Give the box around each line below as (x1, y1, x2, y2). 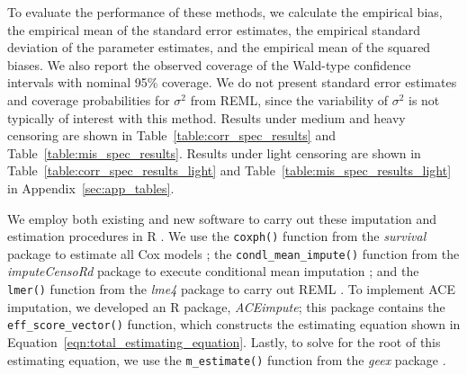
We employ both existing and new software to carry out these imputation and (7, 209, 437, 228)
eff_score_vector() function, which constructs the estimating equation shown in (7, 315, 461, 334)
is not (409, 90, 440, 109)
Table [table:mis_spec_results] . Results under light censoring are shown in (7, 143, 421, 162)
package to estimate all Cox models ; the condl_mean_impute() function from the (7, 244, 460, 263)
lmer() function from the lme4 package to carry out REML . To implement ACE (7, 280, 455, 299)
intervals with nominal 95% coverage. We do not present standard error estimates (7, 73, 457, 92)
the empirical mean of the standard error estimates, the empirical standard (7, 20, 421, 39)
